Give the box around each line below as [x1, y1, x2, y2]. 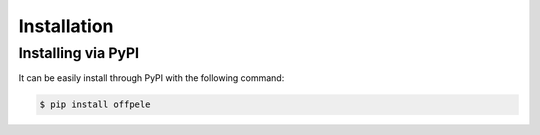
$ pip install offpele [39, 99, 151, 110]
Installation [18, 15, 114, 37]
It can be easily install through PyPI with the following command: [18, 72, 285, 84]
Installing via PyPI [18, 44, 140, 62]
